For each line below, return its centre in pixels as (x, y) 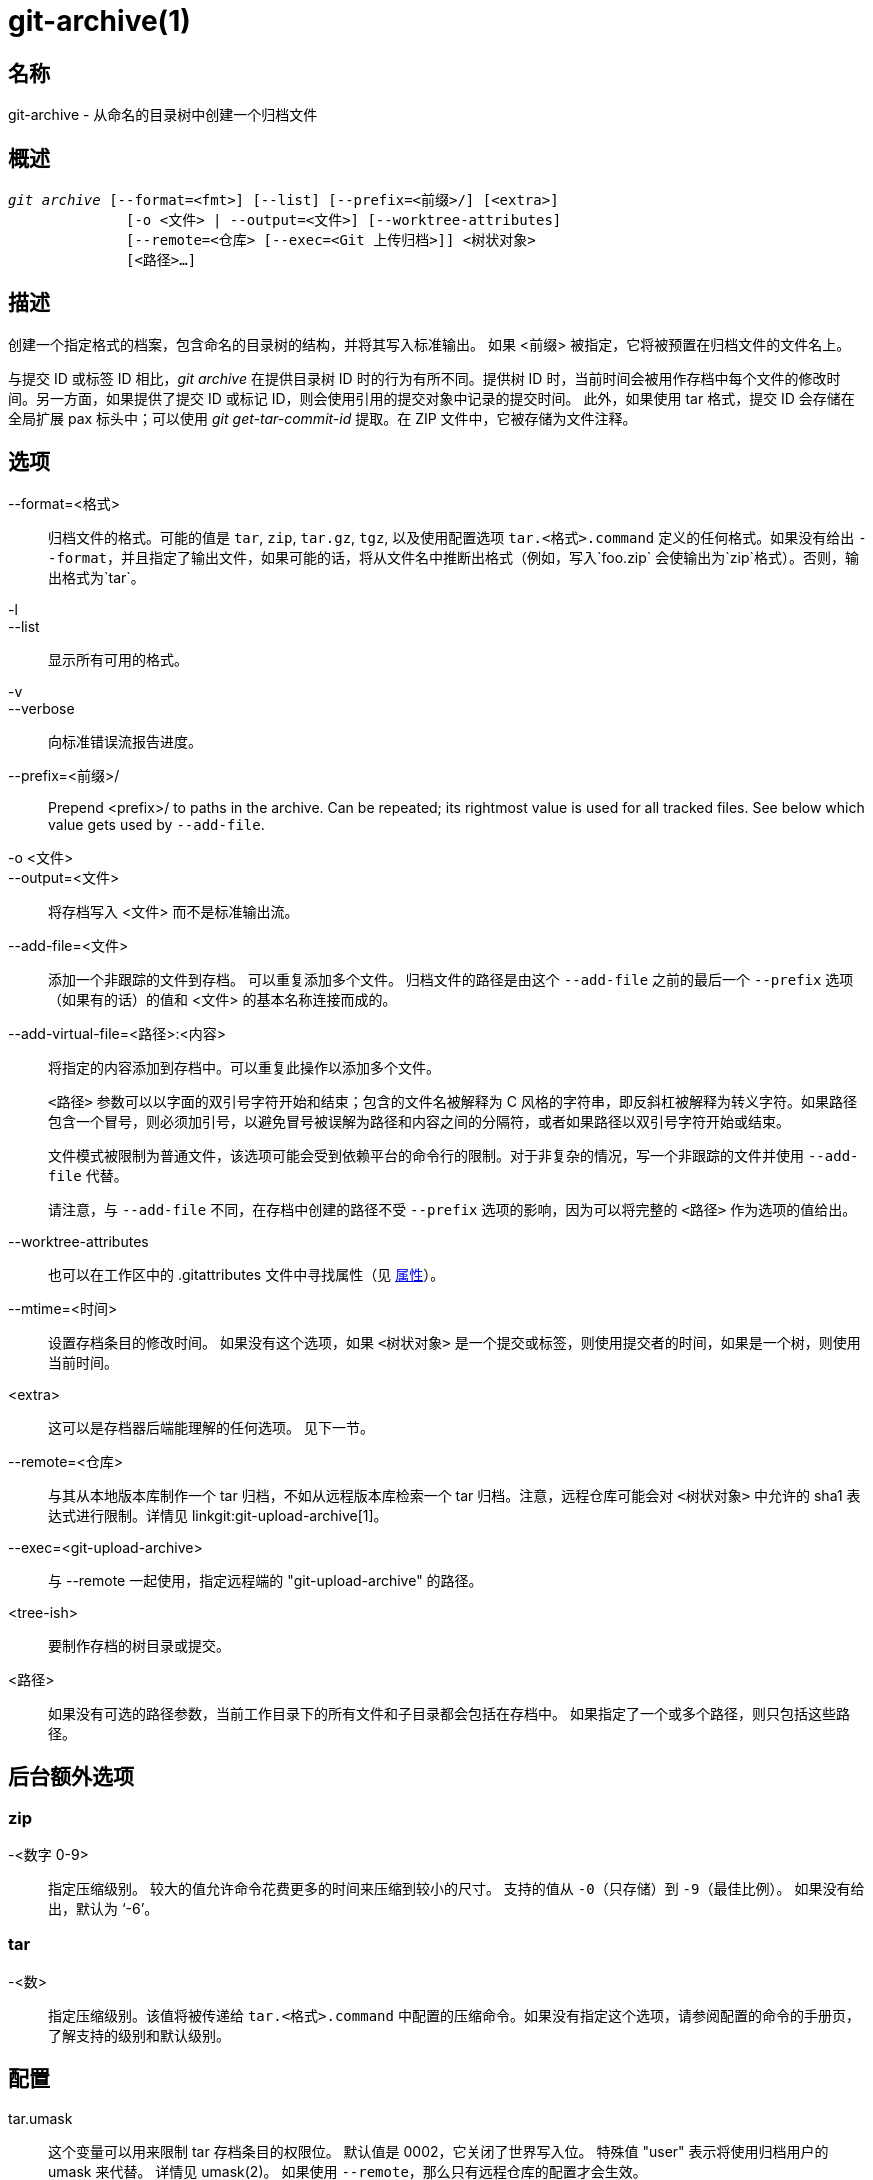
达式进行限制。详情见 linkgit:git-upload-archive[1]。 (218, 1515)
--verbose (41, 708)
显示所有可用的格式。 (118, 659)
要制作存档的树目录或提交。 (139, 1645)
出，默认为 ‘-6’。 (103, 1908)
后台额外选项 (71, 1777)
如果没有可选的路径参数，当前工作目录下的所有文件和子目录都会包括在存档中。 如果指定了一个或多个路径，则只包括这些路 (449, 1713)
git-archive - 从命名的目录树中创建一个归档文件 (163, 115)
